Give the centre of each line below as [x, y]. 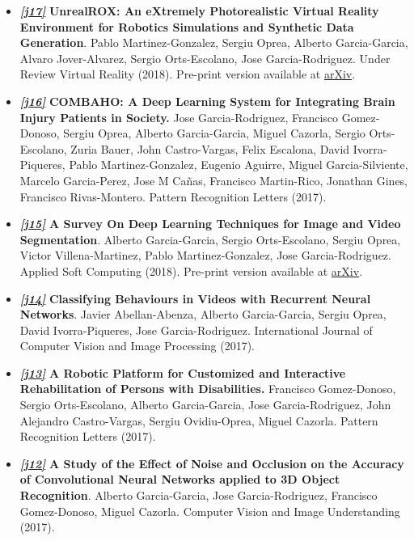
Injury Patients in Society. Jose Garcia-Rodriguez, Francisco [179, 117]
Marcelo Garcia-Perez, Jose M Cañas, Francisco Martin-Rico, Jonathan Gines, [214, 180]
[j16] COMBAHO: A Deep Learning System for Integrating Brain [207, 101]
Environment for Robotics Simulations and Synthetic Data [187, 26]
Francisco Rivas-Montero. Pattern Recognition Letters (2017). [173, 196]
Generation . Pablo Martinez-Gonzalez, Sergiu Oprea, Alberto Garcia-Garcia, [214, 42]
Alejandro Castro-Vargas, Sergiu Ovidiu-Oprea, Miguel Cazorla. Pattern [199, 420]
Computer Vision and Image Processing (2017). [137, 346]
